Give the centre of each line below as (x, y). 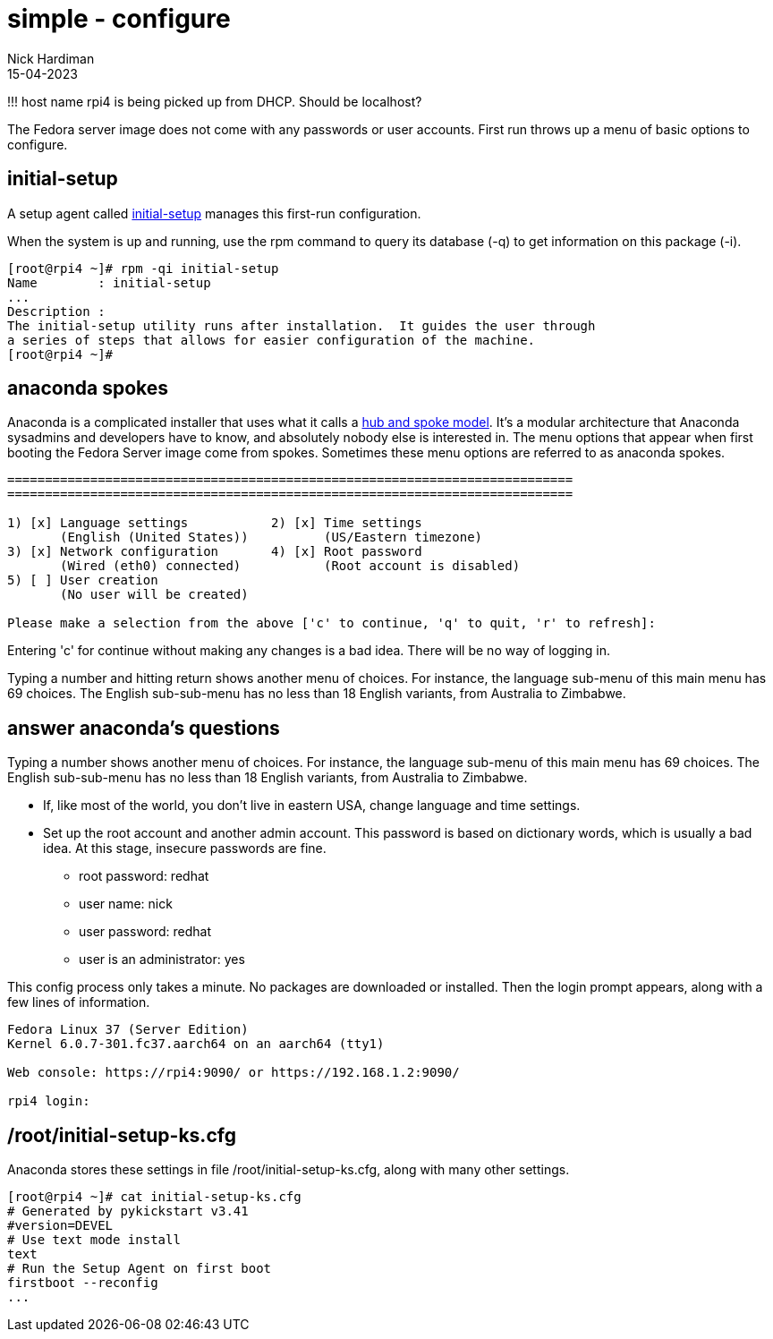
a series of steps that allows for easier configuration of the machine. (272, 340)
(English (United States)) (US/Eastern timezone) (272, 537)
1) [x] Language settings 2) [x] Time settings (215, 523)
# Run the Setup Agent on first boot (140, 1269)
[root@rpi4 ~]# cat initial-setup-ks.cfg (154, 1197)
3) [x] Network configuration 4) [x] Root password (215, 552)
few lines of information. (79, 1002)
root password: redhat (144, 876)
